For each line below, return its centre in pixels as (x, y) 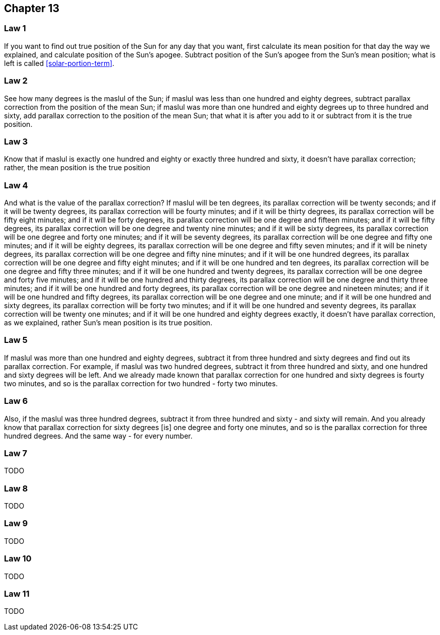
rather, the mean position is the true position (77, 168)
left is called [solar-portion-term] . (59, 63)
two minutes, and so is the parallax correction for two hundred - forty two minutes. (141, 383)
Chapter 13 (32, 8)
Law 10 (18, 559)
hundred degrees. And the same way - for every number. (98, 436)
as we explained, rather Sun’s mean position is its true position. (108, 323)
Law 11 (17, 593)
